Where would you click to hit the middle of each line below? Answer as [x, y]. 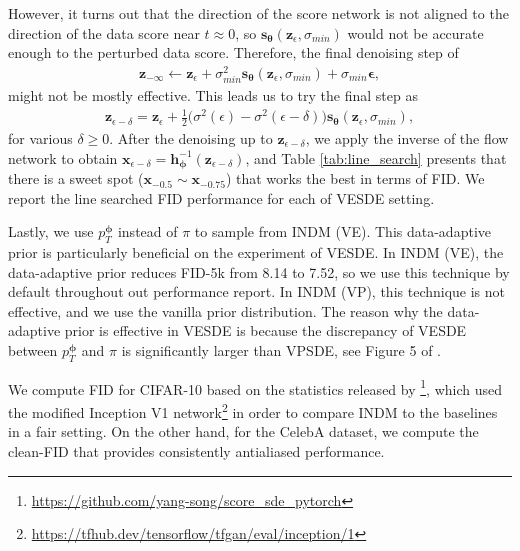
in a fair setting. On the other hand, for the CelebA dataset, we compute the [243, 431]
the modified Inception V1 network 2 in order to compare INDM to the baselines [253, 410]
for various [40, 138]
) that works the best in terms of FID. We [355, 178]
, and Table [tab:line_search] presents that [376, 157]
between [33, 350]
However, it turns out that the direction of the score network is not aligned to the [258, 13]
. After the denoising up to [191, 138]
